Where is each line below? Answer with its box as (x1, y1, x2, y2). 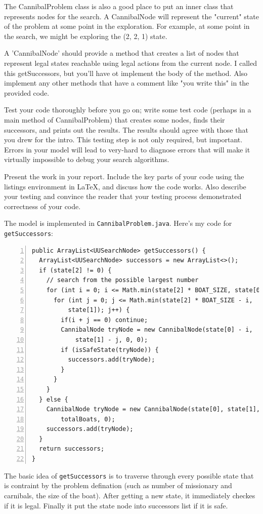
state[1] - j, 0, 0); (75, 336, 148, 343)
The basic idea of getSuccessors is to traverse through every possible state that (4, 470, 254, 481)
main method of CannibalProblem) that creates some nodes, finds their (4, 114, 225, 125)
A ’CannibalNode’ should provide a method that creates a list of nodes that (4, 48, 239, 58)
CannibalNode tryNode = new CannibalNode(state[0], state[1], (46, 406, 260, 413)
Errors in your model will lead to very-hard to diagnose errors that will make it (4, 144, 250, 154)
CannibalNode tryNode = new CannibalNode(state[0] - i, (61, 326, 253, 334)
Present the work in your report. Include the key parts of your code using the (4, 171, 244, 181)
